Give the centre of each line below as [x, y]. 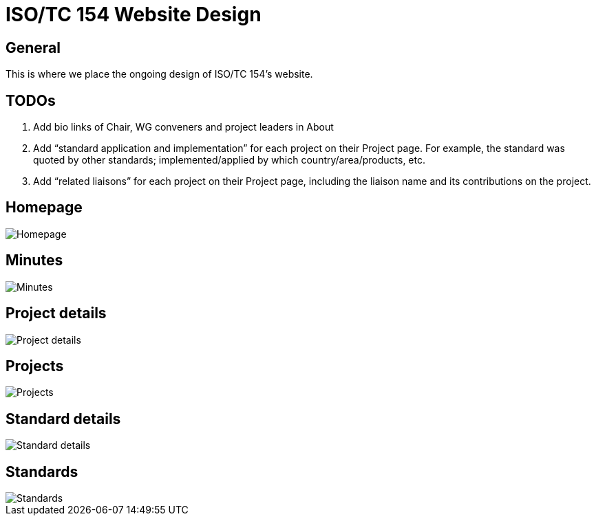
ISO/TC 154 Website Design [134, 14]
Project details [56, 313]
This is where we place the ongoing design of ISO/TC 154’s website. [159, 74]
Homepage [44, 208]
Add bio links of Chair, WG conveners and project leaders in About [183, 127]
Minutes [34, 260]
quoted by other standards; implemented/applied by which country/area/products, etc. [229, 160]
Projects [35, 366]
